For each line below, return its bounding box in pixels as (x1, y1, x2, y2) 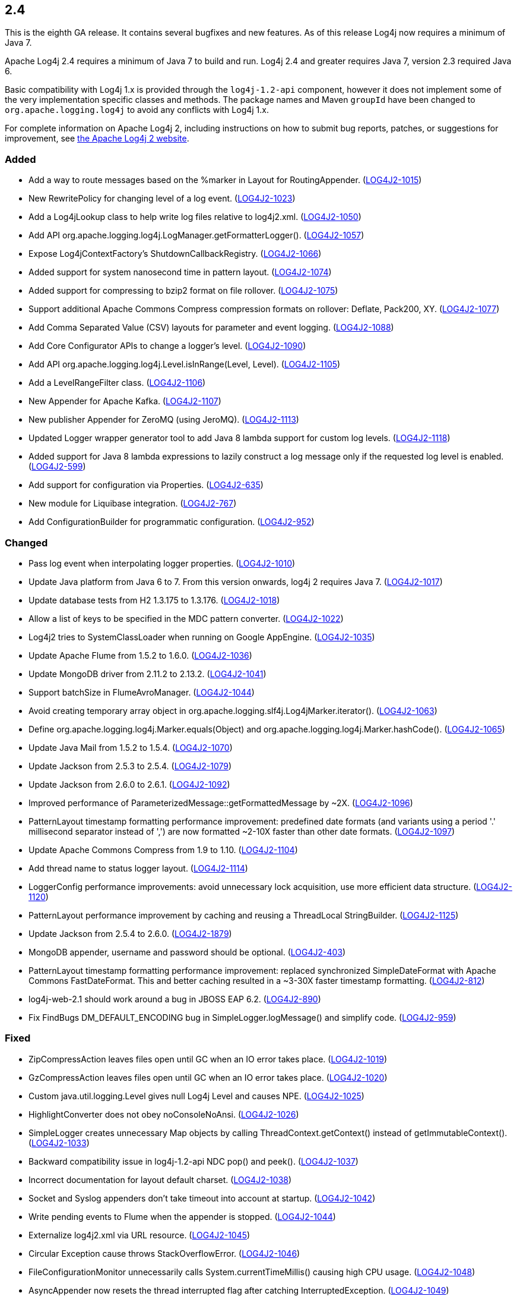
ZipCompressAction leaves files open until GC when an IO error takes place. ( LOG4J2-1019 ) (28, 1053, 388, 1064)
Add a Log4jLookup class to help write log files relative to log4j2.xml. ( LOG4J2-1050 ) (28, 212, 361, 222)
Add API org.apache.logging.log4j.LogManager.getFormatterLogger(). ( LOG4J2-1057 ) (28, 230, 364, 241)
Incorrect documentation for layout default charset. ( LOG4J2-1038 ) (28, 1174, 292, 1185)
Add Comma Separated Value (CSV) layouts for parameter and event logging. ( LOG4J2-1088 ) (28, 322, 394, 333)
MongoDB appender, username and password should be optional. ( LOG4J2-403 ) (28, 946, 346, 957)
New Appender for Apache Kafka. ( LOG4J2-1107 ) (28, 396, 221, 407)
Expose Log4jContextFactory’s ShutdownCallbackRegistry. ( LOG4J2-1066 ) (28, 248, 322, 259)
